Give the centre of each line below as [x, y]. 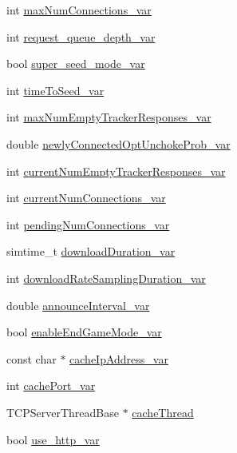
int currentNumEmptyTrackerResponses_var [116, 171]
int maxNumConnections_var [79, 10]
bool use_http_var [53, 439]
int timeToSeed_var [55, 90]
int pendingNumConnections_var [88, 224]
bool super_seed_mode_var [76, 64]
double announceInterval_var [78, 305]
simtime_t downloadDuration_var [91, 251]
